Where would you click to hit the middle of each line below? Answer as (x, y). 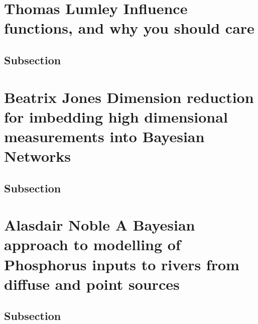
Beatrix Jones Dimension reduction (129, 97)
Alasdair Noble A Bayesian (100, 225)
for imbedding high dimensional (116, 116)
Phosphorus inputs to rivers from (122, 264)
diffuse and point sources (92, 284)
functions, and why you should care (129, 28)
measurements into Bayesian (104, 136)
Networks (38, 156)
